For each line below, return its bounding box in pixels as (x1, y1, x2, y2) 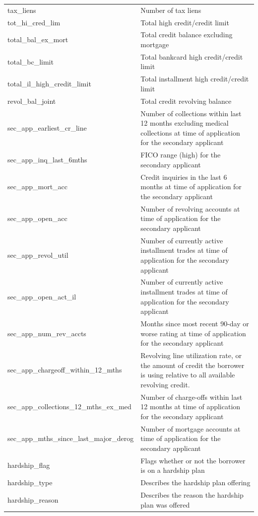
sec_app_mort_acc (7, 181, 68, 192)
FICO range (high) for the (140, 149, 221, 160)
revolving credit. (140, 379, 190, 389)
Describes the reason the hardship (140, 489, 244, 500)
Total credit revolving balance (140, 95, 232, 106)
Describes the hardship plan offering (140, 477, 251, 488)
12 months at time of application (140, 401, 241, 412)
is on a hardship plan (140, 465, 205, 475)
